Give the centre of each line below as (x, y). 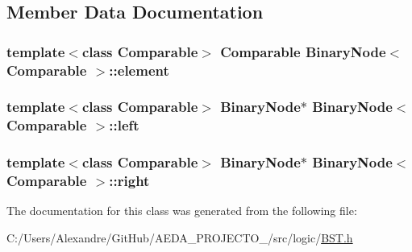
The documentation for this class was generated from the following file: (182, 211)
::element (139, 70)
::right (129, 181)
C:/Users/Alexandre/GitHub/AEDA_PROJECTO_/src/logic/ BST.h (180, 238)
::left (124, 125)
